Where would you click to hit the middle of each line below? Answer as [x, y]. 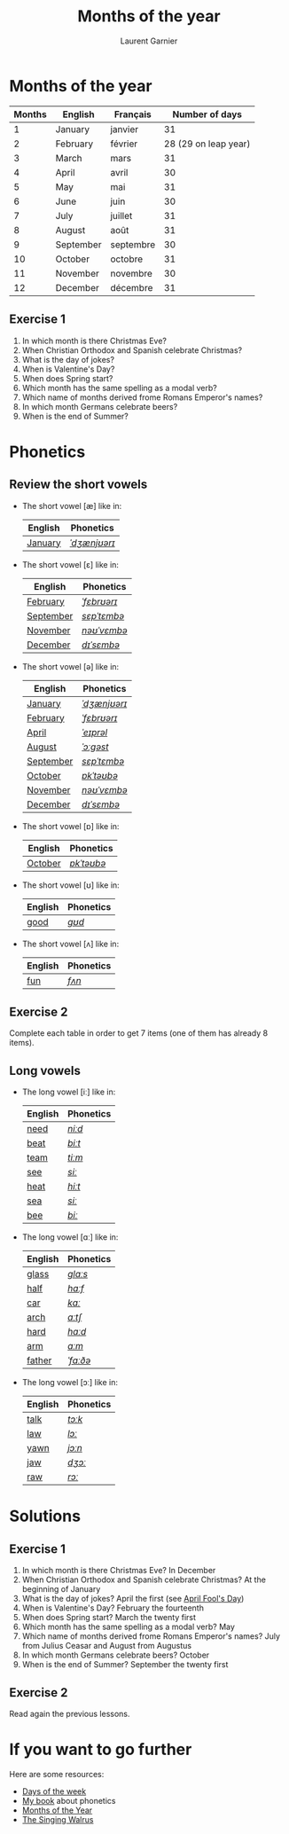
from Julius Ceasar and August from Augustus [107, 1646]
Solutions [45, 1516]
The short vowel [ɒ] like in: [70, 826]
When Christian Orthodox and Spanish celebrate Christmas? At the [144, 1579]
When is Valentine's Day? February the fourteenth [113, 1608]
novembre [132, 273]
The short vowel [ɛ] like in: [70, 564]
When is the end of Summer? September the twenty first [125, 1665]
